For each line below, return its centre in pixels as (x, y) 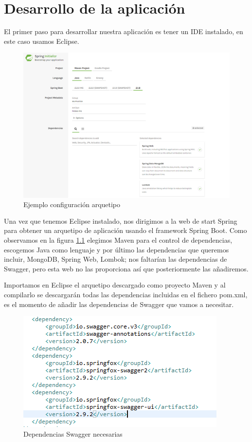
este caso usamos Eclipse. (42, 41)
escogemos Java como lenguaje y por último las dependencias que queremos (117, 249)
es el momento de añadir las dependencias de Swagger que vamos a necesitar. (119, 304)
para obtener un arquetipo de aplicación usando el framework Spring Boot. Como (126, 230)
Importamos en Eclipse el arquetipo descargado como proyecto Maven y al (115, 285)
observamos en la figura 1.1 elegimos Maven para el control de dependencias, (118, 240)
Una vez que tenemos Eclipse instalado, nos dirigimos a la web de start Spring (121, 221)
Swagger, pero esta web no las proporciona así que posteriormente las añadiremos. (126, 268)
